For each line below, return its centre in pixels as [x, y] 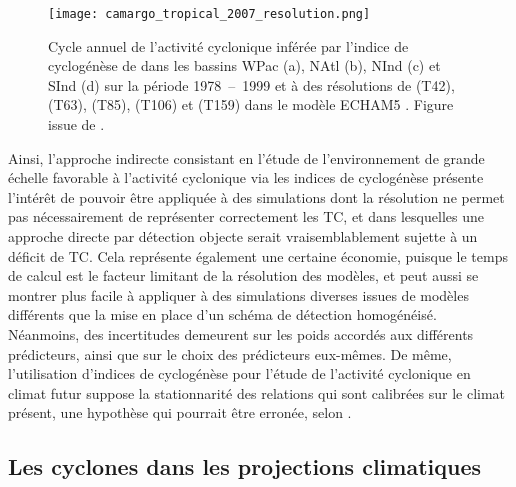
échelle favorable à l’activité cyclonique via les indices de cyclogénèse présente [246, 177]
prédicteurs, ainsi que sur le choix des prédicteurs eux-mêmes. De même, [230, 353]
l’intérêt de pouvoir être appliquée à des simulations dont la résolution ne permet [256, 196]
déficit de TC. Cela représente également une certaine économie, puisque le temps [258, 255]
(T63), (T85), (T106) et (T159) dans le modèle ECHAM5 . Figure [251, 104]
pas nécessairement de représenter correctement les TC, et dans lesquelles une [246, 216]
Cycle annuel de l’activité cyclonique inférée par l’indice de [228, 45]
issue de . [76, 124]
